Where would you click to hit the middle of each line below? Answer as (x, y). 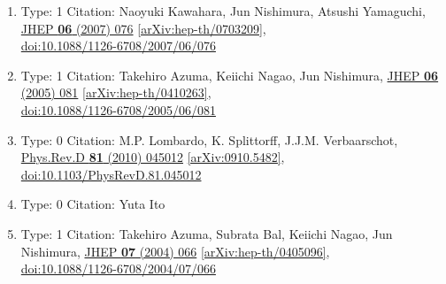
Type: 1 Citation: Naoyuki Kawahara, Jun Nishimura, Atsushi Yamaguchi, (223, 11)
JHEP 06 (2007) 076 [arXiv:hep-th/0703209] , (143, 28)
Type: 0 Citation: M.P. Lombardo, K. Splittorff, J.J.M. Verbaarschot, (209, 139)
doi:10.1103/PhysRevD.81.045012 (111, 174)
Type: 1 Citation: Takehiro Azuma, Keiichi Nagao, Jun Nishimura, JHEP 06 (230, 75)
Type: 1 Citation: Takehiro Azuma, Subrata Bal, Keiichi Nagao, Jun (207, 233)
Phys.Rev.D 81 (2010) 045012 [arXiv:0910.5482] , (153, 157)
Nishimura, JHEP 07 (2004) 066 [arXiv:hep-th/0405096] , (175, 251)
